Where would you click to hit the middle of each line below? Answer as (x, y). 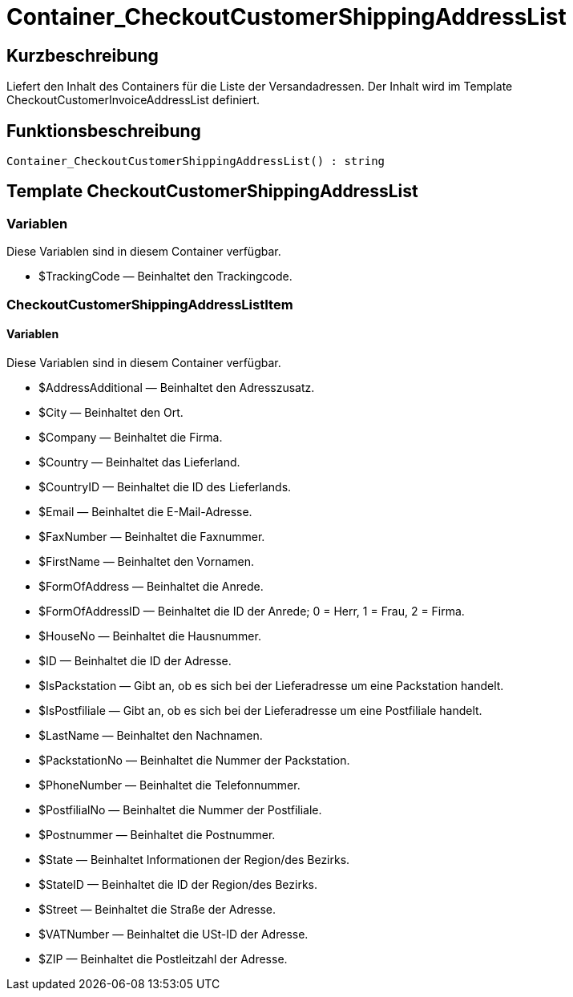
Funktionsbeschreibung (104, 131)
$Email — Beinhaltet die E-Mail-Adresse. (145, 511)
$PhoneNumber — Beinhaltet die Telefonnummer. (169, 785)
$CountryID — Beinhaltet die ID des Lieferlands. (165, 486)
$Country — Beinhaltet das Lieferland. (139, 462)
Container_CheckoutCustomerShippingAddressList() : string (196, 161)
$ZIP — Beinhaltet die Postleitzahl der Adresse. (163, 959)
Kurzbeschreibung (83, 55)
